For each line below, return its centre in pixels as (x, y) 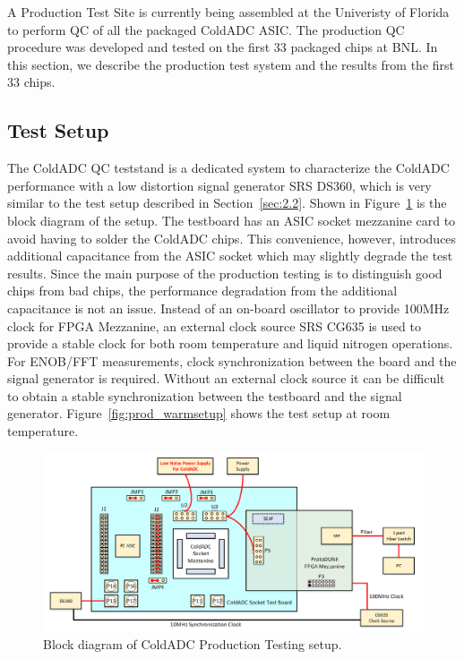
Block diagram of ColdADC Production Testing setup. (193, 644)
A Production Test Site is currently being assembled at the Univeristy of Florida (228, 12)
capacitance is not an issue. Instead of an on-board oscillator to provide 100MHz (228, 308)
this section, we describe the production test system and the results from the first (231, 64)
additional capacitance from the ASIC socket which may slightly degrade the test (230, 256)
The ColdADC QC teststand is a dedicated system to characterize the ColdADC (228, 168)
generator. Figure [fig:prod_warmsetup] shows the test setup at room (199, 413)
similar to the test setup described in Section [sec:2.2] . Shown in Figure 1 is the (227, 203)
